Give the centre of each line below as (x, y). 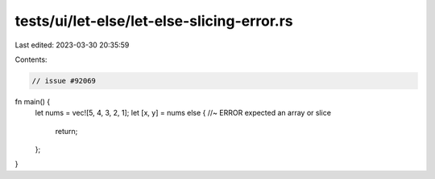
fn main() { (33, 101)
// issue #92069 (64, 81)
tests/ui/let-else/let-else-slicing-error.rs (154, 21)
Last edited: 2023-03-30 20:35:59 (72, 45)
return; (66, 131)
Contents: (31, 59)
